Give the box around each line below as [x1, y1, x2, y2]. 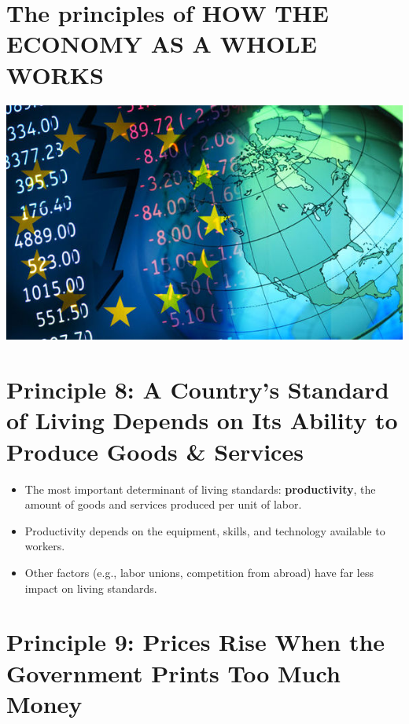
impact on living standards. [24, 579, 157, 596]
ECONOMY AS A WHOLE [6, 28, 317, 60]
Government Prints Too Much [6, 656, 341, 689]
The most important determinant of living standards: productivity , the [24, 480, 376, 497]
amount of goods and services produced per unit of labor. [24, 496, 302, 513]
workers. [24, 538, 65, 554]
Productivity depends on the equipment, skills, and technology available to [24, 522, 385, 538]
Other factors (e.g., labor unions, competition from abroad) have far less [24, 564, 374, 580]
